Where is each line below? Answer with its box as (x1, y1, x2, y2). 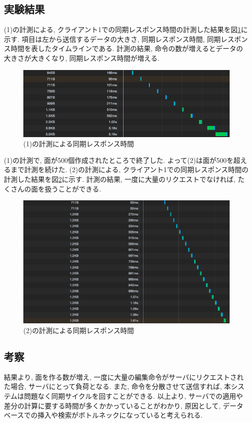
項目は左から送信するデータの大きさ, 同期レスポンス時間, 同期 (21, 34, 221, 44)
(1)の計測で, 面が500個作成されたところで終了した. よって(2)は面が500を (4, 155, 234, 165)
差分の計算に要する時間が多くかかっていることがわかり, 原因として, (4, 400, 221, 410)
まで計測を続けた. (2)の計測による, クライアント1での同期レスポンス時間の (10, 164, 249, 175)
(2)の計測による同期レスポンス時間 (23, 325, 134, 335)
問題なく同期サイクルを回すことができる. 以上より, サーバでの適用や (24, 391, 243, 401)
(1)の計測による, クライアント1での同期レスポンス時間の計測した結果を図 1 (4, 24, 241, 35)
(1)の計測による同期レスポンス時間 (23, 139, 134, 149)
